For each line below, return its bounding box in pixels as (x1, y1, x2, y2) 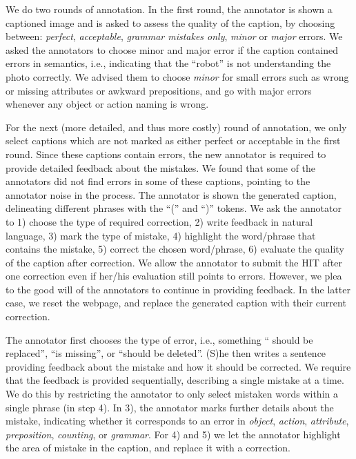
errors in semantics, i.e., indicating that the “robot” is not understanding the (6, 56, 331, 70)
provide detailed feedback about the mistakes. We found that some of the (6, 160, 316, 175)
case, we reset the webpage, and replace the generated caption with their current (6, 295, 346, 310)
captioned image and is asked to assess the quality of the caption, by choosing (6, 15, 335, 30)
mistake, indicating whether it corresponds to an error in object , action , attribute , (6, 413, 349, 428)
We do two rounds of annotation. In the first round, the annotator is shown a (6, 2, 333, 16)
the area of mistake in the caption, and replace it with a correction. (6, 440, 290, 455)
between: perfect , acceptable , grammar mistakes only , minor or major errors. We (6, 29, 343, 43)
